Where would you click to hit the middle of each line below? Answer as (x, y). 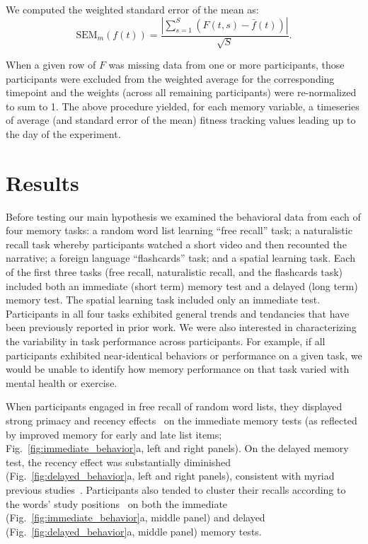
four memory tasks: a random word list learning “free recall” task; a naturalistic (179, 230)
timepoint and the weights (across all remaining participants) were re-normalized (181, 92)
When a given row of (51, 65)
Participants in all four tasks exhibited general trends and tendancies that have (178, 313)
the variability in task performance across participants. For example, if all (166, 341)
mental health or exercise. (62, 382)
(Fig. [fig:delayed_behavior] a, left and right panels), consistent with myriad (170, 476)
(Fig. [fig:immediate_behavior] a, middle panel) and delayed (136, 517)
